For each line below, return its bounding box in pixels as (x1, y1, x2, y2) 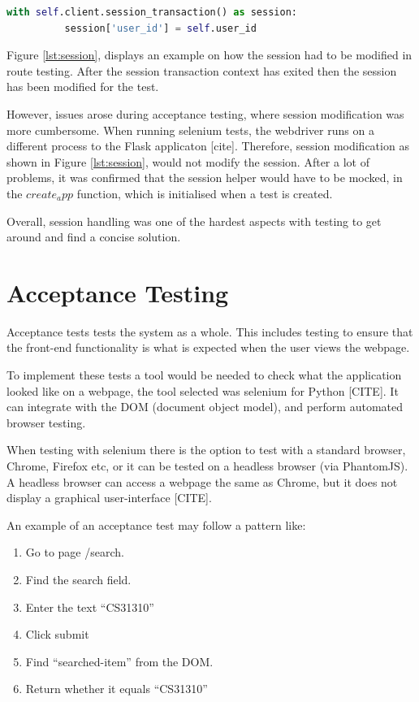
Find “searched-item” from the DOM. (25, 652, 214, 669)
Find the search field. (25, 570, 132, 587)
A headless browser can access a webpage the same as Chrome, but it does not (6, 473, 398, 490)
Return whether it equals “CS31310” (25, 680, 208, 697)
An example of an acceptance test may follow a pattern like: (6, 516, 306, 533)
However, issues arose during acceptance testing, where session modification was (6, 105, 404, 122)
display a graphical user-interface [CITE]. (6, 489, 212, 506)
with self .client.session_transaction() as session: (6, 6, 297, 18)
